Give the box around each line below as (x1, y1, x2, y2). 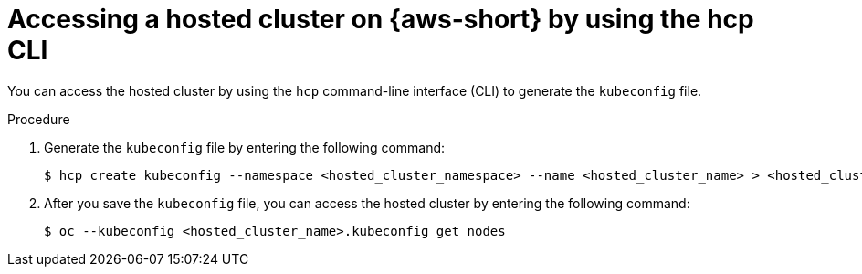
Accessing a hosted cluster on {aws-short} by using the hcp (7, 4, 754, 35)
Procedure (7, 111, 70, 127)
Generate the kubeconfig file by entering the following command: (44, 139, 446, 155)
